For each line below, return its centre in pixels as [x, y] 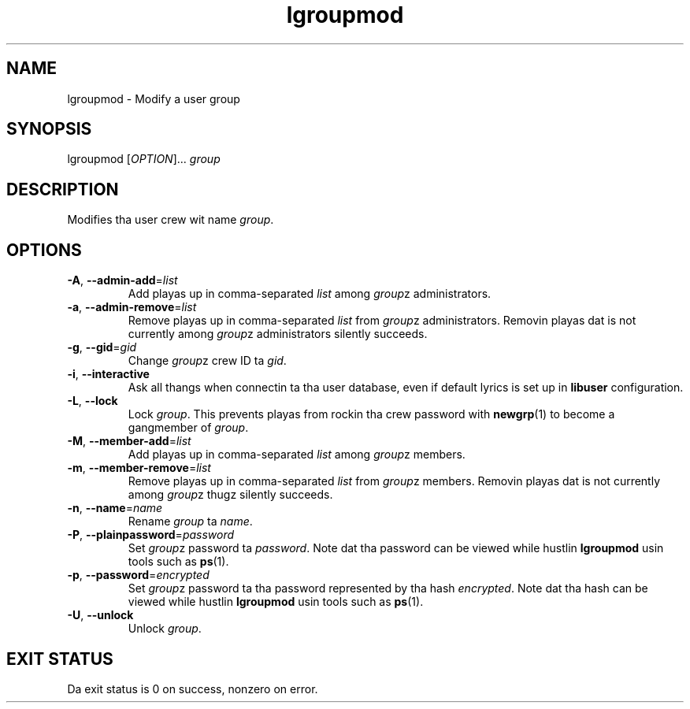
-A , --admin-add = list [122, 280]
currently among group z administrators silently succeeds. [278, 334]
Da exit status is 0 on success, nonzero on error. [193, 689]
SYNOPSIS [49, 129]
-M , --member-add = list [129, 441]
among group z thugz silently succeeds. [230, 495]
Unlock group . [165, 629]
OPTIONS [44, 250]
